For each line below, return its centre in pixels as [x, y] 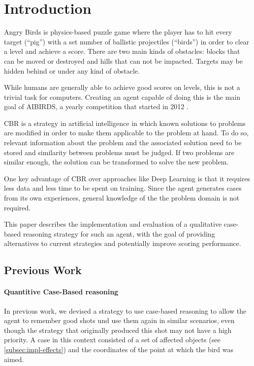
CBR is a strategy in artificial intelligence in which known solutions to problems [125, 123]
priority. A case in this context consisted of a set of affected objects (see [112, 340]
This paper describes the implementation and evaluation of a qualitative [113, 224]
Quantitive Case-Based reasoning [61, 292]
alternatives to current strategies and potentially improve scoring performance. [123, 243]
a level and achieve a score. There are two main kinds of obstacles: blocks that [122, 51]
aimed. [14, 359]
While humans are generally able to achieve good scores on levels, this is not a [122, 87]
